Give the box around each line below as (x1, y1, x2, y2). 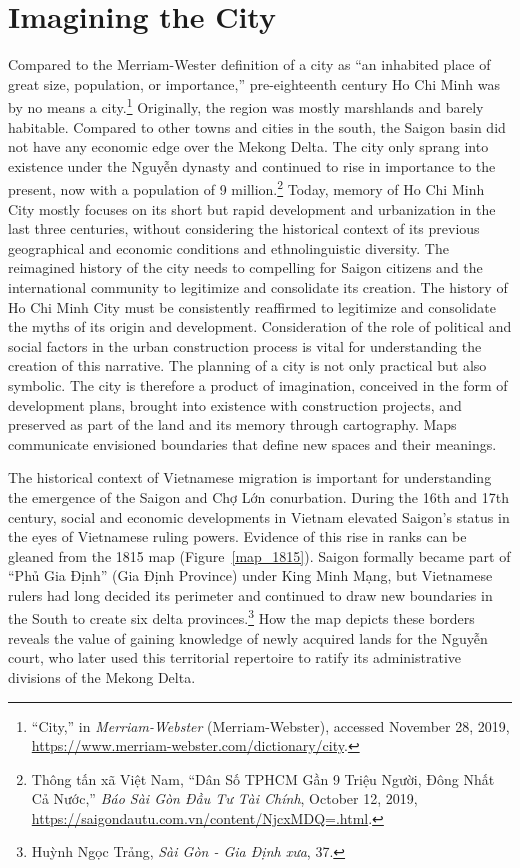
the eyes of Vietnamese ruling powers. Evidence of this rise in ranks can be (8, 526, 467, 547)
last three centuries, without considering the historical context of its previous (8, 218, 480, 239)
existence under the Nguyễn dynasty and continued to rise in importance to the (8, 155, 496, 176)
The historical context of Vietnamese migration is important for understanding (8, 467, 492, 488)
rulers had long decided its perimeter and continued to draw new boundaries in (8, 584, 493, 605)
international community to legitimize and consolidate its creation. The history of (8, 276, 508, 297)
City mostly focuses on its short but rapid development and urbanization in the (8, 198, 496, 219)
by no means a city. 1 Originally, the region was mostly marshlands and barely (8, 94, 484, 117)
